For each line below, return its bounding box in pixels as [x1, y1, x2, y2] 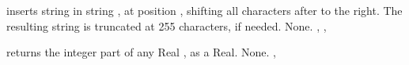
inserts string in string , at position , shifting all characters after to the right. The [6, 2, 403, 18]
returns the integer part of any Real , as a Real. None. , [6, 44, 277, 60]
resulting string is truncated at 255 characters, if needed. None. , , [6, 17, 327, 34]
